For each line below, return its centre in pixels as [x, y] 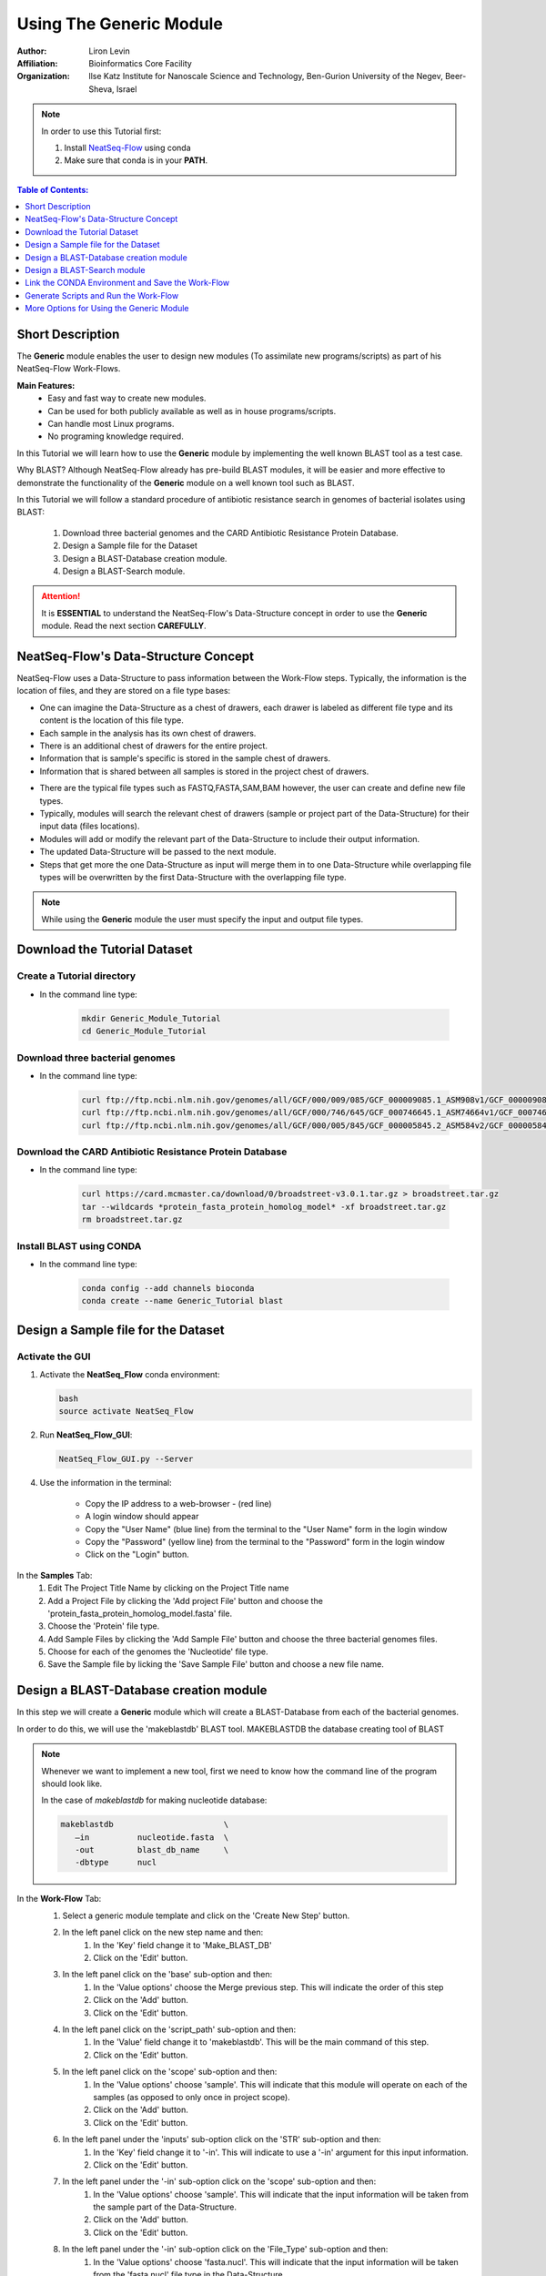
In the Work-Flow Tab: [59, 1899]
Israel [126, 89]
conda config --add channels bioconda [168, 1288]
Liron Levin [110, 51]
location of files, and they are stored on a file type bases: [124, 691]
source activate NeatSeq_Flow [126, 1412]
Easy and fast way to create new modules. [127, 398]
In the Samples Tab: [55, 1575]
